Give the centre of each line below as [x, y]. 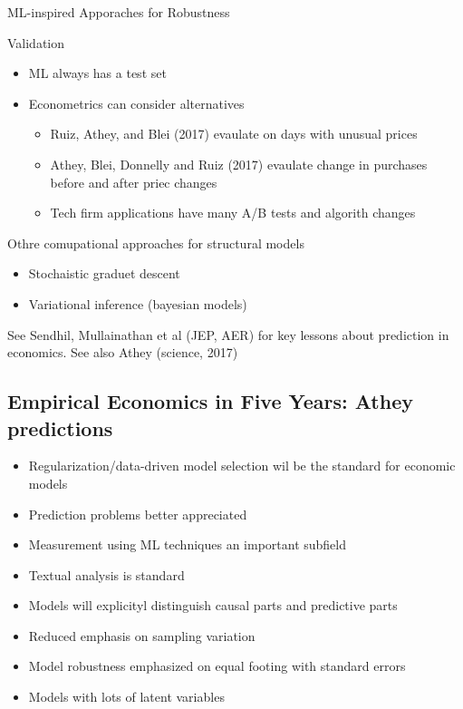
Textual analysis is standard [106, 574]
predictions [60, 427]
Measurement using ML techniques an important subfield [188, 544]
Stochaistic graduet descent [104, 273]
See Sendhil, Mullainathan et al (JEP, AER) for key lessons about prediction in [228, 334]
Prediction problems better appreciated [138, 514]
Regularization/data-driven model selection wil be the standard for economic [242, 466]
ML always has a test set [97, 73]
